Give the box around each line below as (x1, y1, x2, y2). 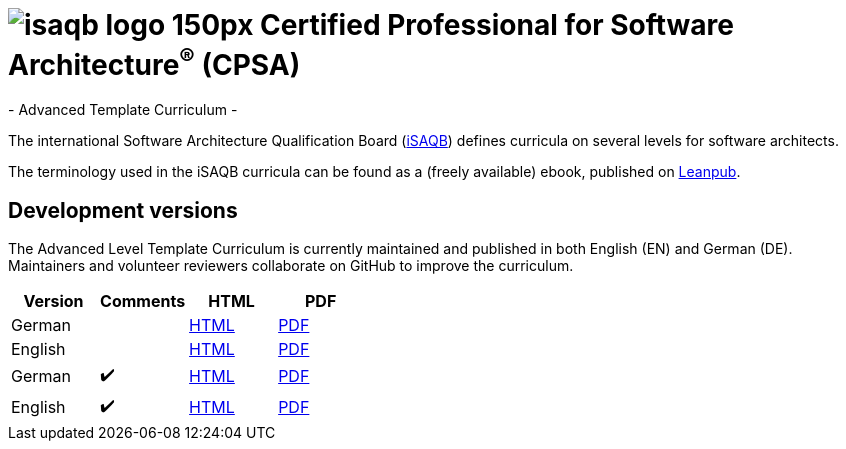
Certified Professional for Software (260, 8, 734, 42)
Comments (100, 290, 186, 311)
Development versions (8, 197, 238, 223)
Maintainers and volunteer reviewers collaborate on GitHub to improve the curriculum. (8, 256, 574, 274)
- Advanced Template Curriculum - (8, 101, 238, 119)
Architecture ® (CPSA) (8, 42, 301, 83)
